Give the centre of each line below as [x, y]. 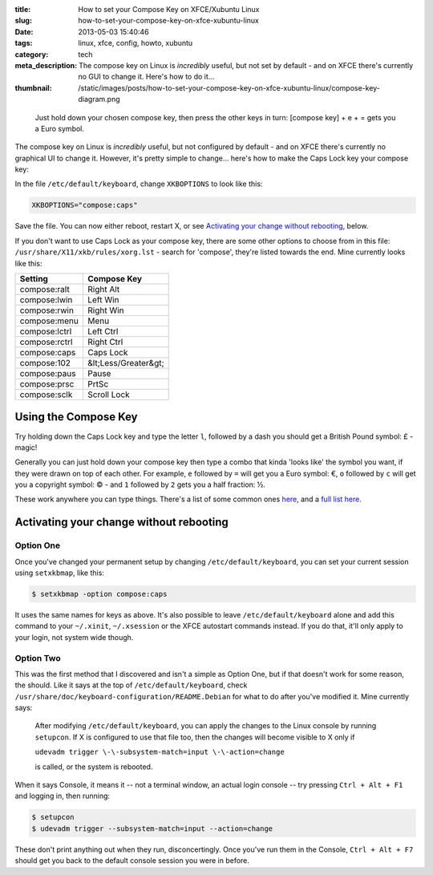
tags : [24, 43]
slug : [23, 21]
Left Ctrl [103, 331]
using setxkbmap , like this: [59, 573]
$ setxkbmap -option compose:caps [99, 594]
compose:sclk [46, 395]
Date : [24, 31]
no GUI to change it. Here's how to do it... [146, 77]
